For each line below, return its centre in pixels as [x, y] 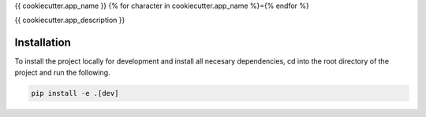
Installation [43, 43]
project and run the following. [62, 72]
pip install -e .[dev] [75, 93]
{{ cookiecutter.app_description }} [70, 20]
